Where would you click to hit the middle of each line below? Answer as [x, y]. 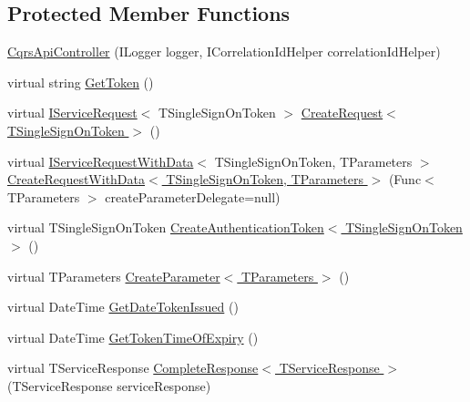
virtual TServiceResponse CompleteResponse [133, 368]
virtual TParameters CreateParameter [114, 276]
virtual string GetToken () [81, 82]
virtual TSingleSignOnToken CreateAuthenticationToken [166, 227]
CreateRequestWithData [77, 179]
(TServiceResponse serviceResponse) [109, 385]
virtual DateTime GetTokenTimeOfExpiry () [133, 337]
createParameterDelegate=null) [193, 196]
